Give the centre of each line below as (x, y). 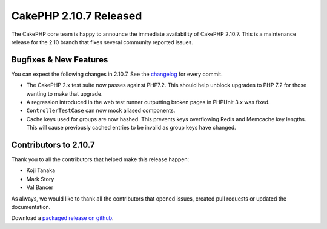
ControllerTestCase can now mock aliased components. (101, 111)
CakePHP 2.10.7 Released (77, 16)
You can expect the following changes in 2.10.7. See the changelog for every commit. (117, 74)
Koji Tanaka (41, 170)
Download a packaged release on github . (63, 218)
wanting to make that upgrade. (64, 93)
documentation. (31, 207)
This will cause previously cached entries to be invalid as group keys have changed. (131, 128)
